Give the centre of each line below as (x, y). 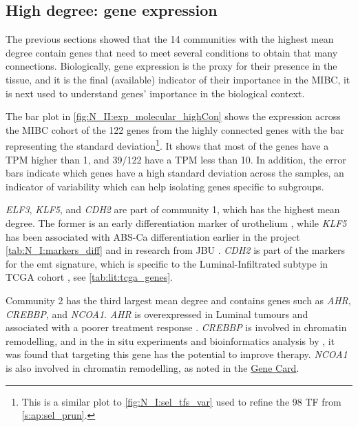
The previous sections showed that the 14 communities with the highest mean (170, 39)
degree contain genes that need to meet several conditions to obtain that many (172, 52)
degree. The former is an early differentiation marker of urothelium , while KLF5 (176, 222)
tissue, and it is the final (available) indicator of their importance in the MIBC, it (178, 79)
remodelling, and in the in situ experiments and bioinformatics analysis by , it (170, 340)
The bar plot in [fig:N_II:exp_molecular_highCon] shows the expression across (173, 116)
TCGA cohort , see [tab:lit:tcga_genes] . (89, 277)
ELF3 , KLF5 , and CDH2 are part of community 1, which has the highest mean (173, 209)
